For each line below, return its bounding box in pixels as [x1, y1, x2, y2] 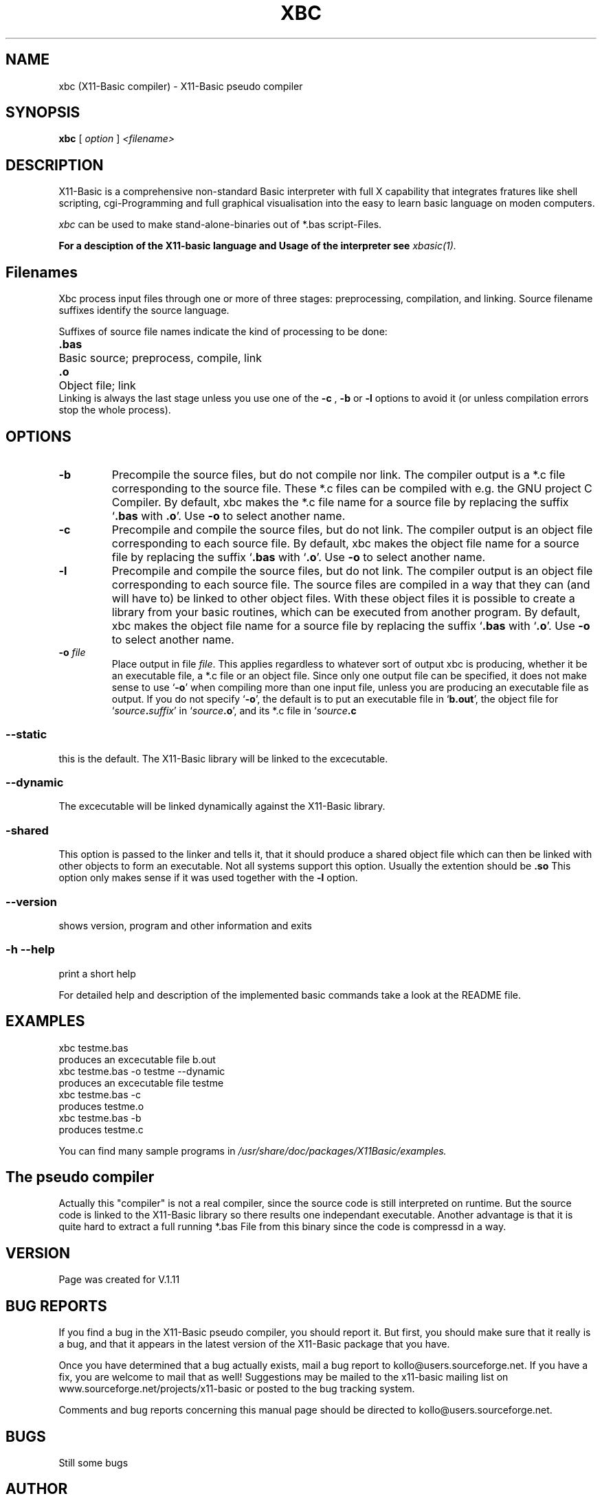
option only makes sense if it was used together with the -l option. [58, 872, 358, 884]
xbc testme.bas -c [58, 1088, 141, 1100]
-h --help [5, 942, 55, 957]
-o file [58, 646, 86, 658]
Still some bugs [58, 1456, 129, 1469]
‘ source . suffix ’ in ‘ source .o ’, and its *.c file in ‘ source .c [111, 704, 357, 716]
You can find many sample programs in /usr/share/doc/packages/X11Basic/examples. [58, 1144, 447, 1157]
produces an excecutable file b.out [58, 1053, 216, 1065]
